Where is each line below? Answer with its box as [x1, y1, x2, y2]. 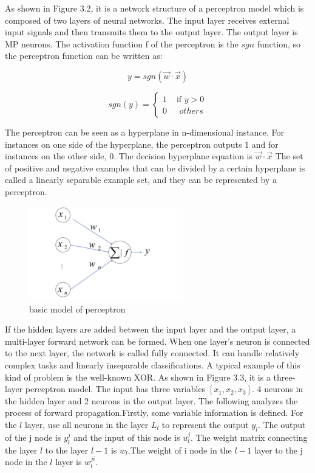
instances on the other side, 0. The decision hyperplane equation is [5, 150, 253, 162]
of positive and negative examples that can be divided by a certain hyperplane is [5, 161, 305, 174]
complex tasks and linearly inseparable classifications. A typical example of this [5, 359, 300, 371]
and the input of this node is [73, 430, 180, 443]
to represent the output [161, 418, 249, 430]
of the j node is [5, 430, 61, 443]
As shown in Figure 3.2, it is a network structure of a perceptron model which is [5, 2, 304, 14]
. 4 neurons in [252, 382, 303, 395]
